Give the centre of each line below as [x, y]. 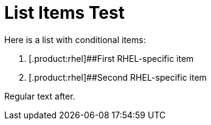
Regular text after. [40, 96]
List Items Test [64, 13]
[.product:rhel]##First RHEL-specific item [111, 58]
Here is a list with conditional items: [75, 39]
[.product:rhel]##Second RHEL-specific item [118, 77]
